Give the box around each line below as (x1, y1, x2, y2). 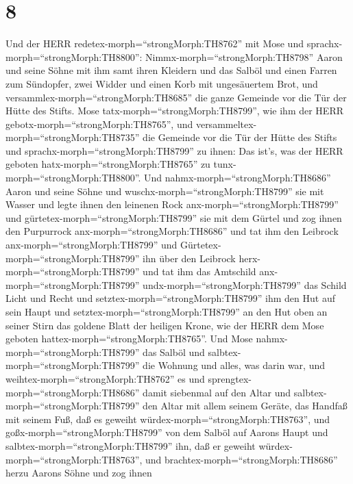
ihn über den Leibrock (143, 251, 236, 265)
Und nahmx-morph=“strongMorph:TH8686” (144, 170, 331, 185)
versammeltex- (195, 116, 257, 131)
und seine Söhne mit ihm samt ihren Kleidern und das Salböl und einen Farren (5, 63, 337, 77)
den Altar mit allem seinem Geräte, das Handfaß (143, 398, 348, 413)
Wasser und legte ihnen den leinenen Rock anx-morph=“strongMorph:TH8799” (5, 197, 339, 212)
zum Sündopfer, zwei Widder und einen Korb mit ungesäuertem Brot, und (5, 76, 318, 90)
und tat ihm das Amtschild (143, 264, 256, 279)
